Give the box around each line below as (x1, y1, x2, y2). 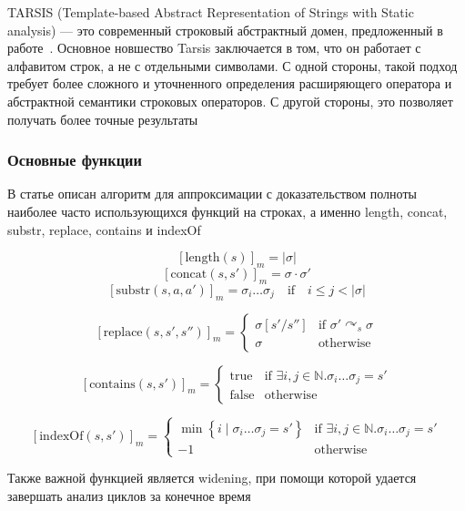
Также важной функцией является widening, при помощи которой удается (7, 468, 417, 487)
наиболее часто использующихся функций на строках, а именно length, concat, (7, 201, 448, 220)
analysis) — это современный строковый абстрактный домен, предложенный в (7, 20, 443, 39)
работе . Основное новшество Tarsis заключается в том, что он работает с (7, 38, 421, 57)
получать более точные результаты (7, 109, 198, 128)
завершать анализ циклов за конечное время (7, 485, 251, 505)
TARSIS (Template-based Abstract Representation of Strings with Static (7, 3, 414, 21)
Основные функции (7, 148, 142, 171)
